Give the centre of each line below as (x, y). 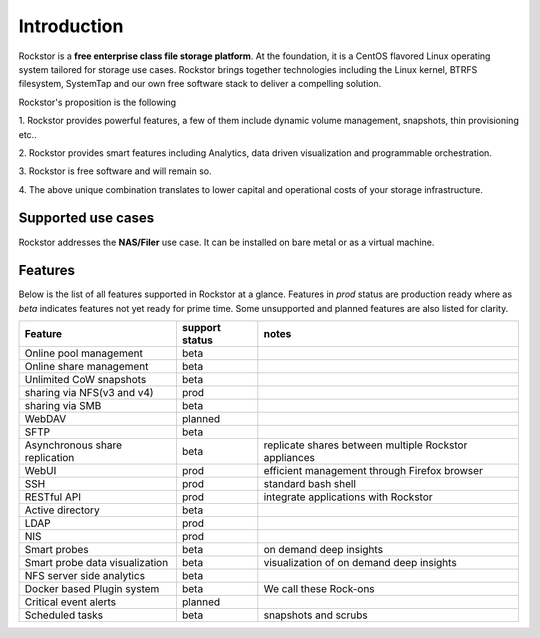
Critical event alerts (70, 602)
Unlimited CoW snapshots (85, 380)
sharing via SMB (63, 406)
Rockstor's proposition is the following (97, 102)
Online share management (86, 367)
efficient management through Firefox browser (373, 471)
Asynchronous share (73, 445)
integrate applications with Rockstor (348, 497)
